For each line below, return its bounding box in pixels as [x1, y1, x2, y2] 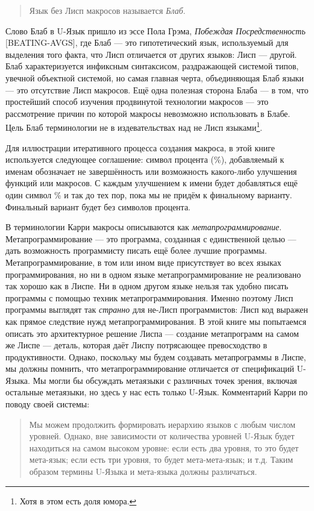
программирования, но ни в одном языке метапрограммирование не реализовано [5, 268, 301, 280]
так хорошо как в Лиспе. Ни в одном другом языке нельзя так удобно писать [5, 280, 289, 292]
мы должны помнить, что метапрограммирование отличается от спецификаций [5, 362, 294, 375]
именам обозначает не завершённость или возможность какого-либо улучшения [5, 165, 297, 177]
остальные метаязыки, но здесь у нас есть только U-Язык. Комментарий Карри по [5, 386, 308, 398]
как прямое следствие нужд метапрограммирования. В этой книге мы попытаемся [5, 315, 307, 327]
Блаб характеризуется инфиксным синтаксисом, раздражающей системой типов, [5, 60, 299, 72]
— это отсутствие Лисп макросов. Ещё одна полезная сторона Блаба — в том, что [5, 83, 309, 96]
